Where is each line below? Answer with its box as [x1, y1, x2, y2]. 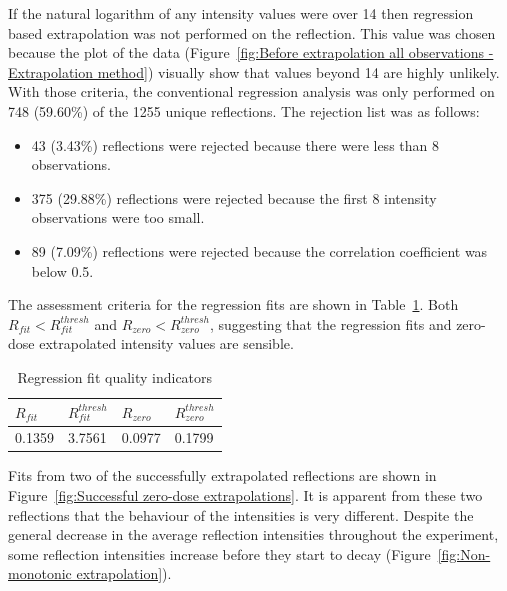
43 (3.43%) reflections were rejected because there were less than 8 [31, 134, 439, 155]
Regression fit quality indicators [17, 366, 213, 387]
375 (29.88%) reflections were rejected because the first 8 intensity [31, 187, 437, 208]
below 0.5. [31, 260, 94, 281]
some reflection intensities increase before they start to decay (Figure [8, 543, 431, 564]
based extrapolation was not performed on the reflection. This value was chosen [8, 22, 496, 43]
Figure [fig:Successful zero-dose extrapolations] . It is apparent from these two [8, 485, 483, 506]
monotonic [8, 563, 72, 584]
